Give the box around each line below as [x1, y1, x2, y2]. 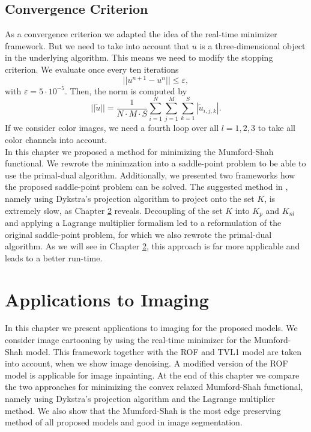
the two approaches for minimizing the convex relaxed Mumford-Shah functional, [5, 380, 303, 393]
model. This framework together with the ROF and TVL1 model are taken [26, 345, 301, 357]
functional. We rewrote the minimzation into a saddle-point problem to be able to [5, 157, 306, 169]
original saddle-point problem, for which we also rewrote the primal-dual [5, 228, 272, 240]
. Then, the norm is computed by [64, 84, 187, 97]
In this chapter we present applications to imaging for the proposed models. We [5, 321, 298, 334]
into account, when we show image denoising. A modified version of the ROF [5, 357, 288, 370]
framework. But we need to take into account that [5, 39, 190, 52]
